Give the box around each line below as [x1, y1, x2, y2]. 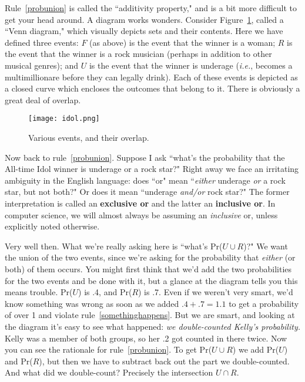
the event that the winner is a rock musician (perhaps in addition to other [5, 48, 272, 60]
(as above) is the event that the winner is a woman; [89, 36, 276, 48]
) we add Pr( [232, 343, 279, 356]
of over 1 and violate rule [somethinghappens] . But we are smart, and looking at [5, 309, 295, 321]
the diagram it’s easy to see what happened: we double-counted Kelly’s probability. [5, 320, 300, 332]
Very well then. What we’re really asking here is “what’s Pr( [5, 239, 223, 252]
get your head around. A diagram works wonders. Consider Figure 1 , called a [5, 13, 284, 25]
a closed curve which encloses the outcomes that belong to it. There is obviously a [5, 82, 300, 94]
